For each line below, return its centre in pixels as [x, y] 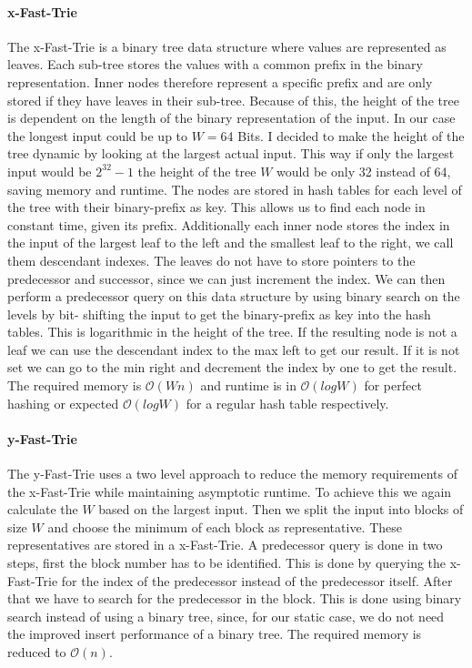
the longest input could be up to [98, 135]
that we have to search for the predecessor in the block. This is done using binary [235, 598]
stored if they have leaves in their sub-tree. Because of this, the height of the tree [233, 100]
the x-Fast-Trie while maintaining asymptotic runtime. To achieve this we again [230, 491]
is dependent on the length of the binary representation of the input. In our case [231, 118]
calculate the [43, 509]
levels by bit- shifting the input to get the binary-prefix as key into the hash [219, 314]
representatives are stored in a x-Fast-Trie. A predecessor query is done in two [225, 545]
